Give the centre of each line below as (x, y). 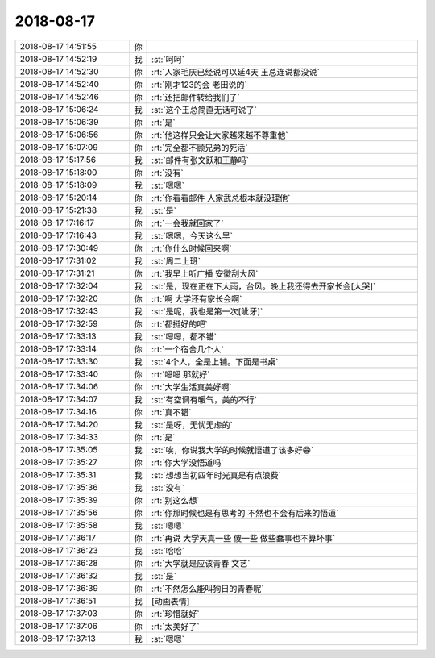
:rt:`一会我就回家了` (188, 223)
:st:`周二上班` (176, 260)
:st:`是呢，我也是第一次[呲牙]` (207, 311)
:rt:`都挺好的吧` (180, 324)
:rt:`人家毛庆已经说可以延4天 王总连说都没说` (236, 72)
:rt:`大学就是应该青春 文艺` (201, 563)
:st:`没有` (168, 488)
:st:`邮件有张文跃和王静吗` (201, 160)
